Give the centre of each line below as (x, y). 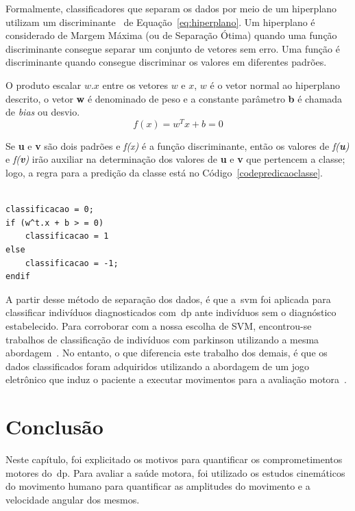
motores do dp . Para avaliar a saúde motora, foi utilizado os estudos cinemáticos (175, 472)
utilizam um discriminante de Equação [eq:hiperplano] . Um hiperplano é (160, 22)
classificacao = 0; (50, 210)
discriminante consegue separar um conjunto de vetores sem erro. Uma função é (173, 48)
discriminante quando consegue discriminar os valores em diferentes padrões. (166, 62)
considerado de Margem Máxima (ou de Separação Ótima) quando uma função (171, 35)
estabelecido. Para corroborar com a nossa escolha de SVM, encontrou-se (159, 325)
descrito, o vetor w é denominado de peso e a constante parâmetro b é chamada (174, 98)
